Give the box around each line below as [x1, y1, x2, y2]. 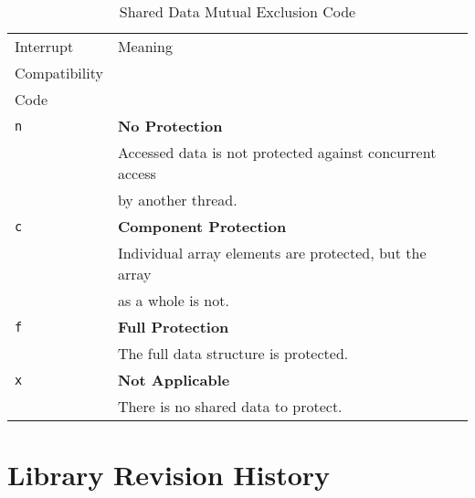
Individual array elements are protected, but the [117, 242, 427, 263]
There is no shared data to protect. [117, 396, 343, 417]
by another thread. [117, 189, 237, 210]
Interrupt [15, 36, 74, 57]
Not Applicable [117, 369, 230, 390]
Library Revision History [7, 456, 331, 493]
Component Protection [117, 216, 287, 237]
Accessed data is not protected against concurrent [117, 142, 437, 163]
